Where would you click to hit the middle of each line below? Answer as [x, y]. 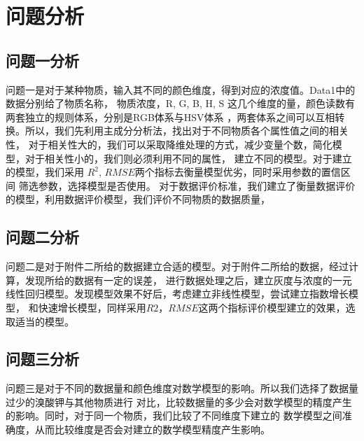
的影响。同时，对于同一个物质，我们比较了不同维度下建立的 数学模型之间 [174, 415]
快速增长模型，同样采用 [92, 307]
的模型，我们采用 [45, 172]
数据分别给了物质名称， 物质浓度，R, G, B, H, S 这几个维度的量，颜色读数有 [181, 103]
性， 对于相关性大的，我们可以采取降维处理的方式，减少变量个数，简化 [169, 144]
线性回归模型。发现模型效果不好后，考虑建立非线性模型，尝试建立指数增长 [177, 294]
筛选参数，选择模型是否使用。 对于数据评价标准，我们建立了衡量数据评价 [187, 185]
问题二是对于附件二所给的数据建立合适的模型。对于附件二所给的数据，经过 [177, 266]
